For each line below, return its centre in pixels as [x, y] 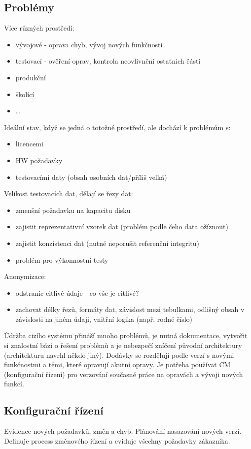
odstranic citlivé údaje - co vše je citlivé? [77, 293]
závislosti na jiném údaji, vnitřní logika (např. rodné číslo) [104, 319]
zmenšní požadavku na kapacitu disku [73, 210]
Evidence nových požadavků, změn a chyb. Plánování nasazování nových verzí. [123, 431]
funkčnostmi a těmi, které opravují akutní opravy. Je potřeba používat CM [117, 364]
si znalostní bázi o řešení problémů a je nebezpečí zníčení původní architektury [123, 345]
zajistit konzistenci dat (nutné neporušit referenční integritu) [107, 243]
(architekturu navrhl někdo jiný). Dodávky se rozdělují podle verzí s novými [119, 355]
